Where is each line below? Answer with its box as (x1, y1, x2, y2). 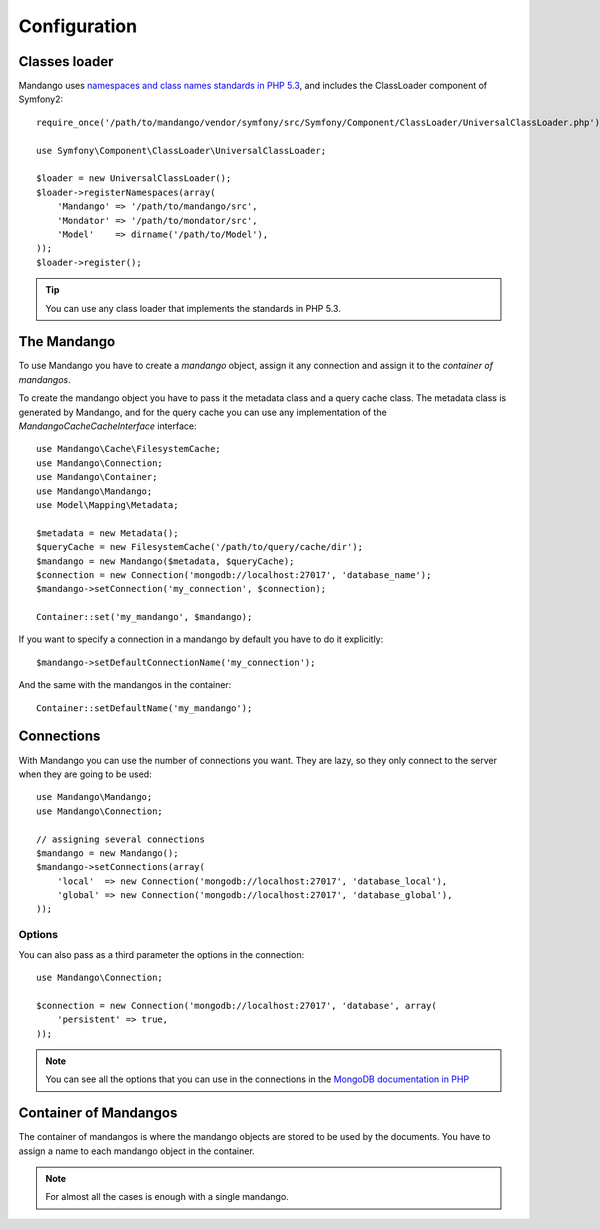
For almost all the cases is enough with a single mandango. (45, 1191, 289, 1203)
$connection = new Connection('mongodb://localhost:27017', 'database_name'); (36, 569, 432, 580)
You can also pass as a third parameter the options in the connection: (18, 948, 305, 960)
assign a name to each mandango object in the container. (18, 1145, 255, 1157)
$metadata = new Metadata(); (36, 527, 179, 539)
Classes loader (18, 53, 114, 70)
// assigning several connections (36, 833, 205, 845)
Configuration (18, 15, 138, 37)
